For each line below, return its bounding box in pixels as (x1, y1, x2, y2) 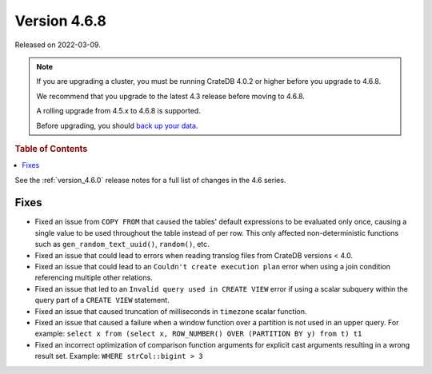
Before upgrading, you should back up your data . (36, 121, 198, 130)
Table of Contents (14, 143, 88, 154)
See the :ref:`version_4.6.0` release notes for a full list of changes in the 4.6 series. (14, 175, 286, 185)
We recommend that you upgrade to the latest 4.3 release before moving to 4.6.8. (36, 91, 306, 101)
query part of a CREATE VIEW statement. (34, 296, 170, 305)
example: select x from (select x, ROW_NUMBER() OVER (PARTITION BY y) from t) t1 (34, 328, 362, 339)
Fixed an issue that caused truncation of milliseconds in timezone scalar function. (34, 306, 307, 316)
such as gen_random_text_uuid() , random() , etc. (34, 240, 210, 249)
